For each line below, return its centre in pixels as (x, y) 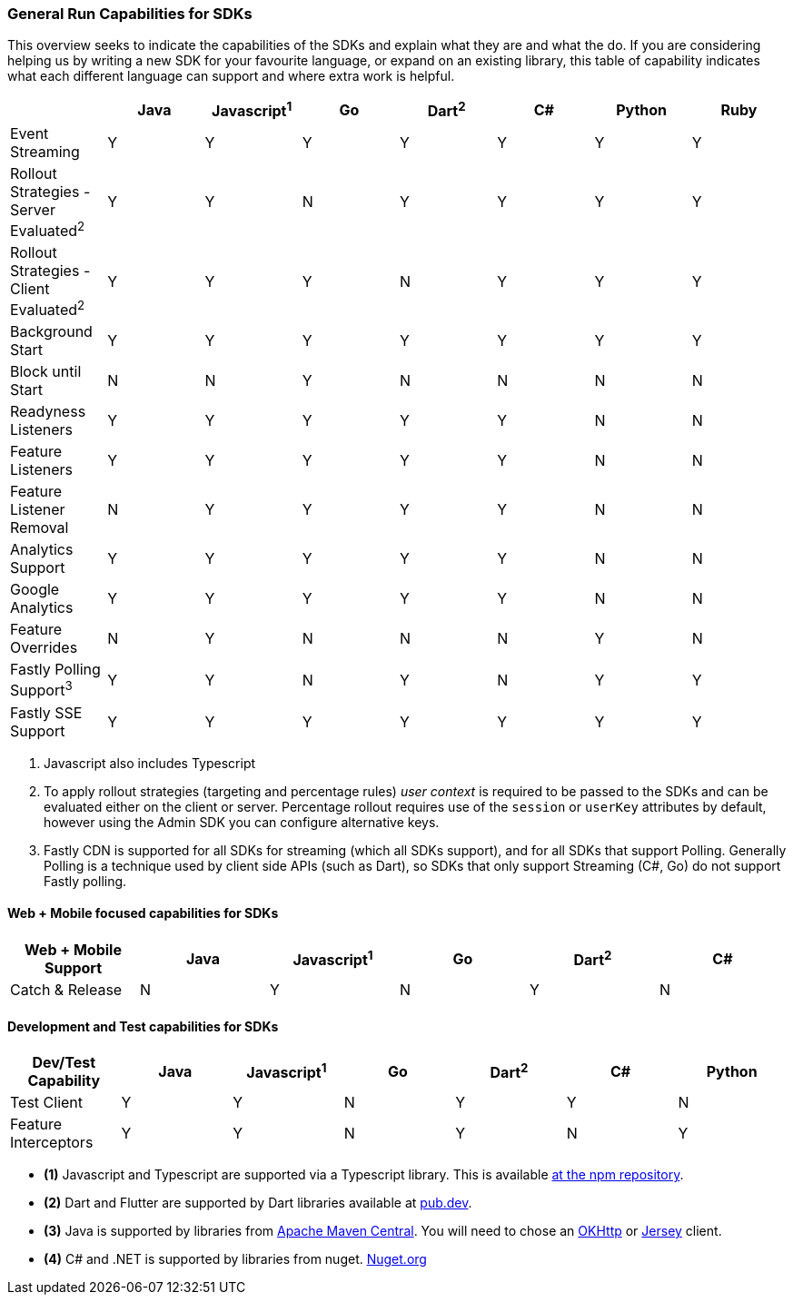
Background (51, 332)
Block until (46, 372)
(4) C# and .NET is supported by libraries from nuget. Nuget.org (235, 1259)
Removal (40, 528)
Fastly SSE (46, 712)
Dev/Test (64, 1063)
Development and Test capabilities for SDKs (143, 1026)
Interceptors (52, 1143)
